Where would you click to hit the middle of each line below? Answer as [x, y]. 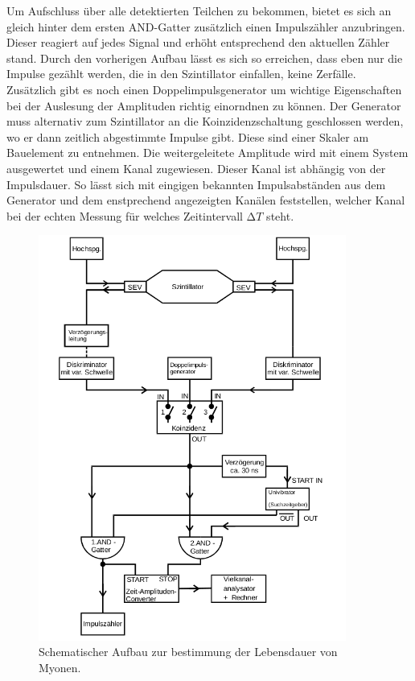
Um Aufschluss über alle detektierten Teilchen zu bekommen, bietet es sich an [199, 10]
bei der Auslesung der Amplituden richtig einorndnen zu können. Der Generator [204, 105]
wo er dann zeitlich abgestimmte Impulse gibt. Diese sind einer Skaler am [188, 136]
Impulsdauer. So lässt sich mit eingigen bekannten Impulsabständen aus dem [196, 184]
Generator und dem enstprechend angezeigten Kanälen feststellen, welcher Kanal [206, 200]
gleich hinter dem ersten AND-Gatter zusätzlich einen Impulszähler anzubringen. [206, 26]
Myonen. [60, 667]
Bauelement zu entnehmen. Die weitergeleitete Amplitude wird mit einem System [207, 153]
